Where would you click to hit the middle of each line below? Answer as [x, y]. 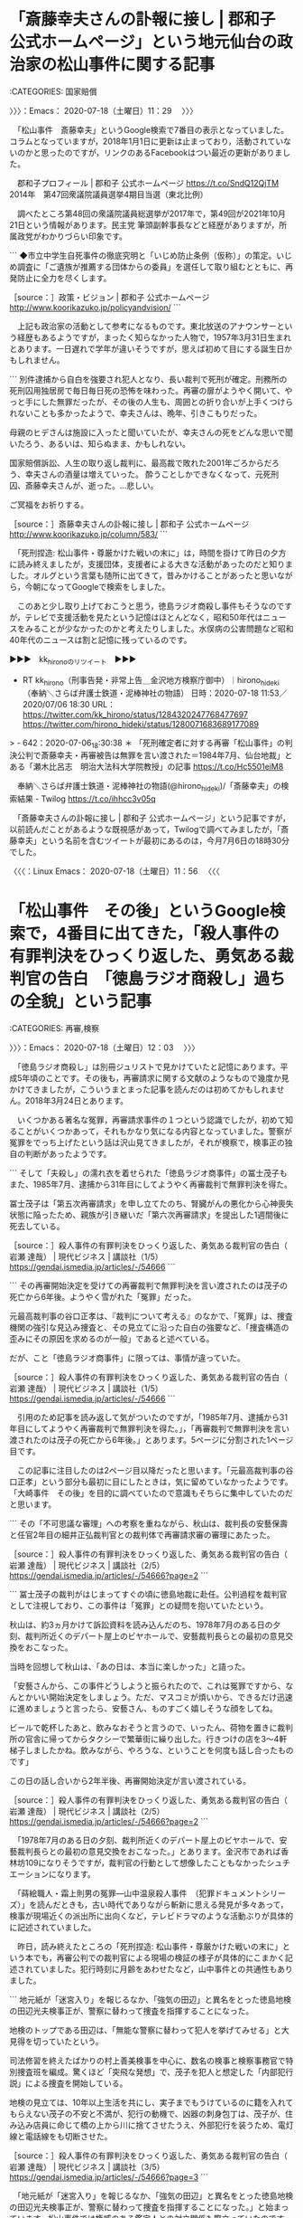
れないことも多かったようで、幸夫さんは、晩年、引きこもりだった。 [136, 412]
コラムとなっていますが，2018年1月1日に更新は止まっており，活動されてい [147, 141]
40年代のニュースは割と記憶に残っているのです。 [101, 640]
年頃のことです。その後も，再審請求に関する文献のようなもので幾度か [151, 1078]
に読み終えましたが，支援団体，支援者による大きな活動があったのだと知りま [151, 564]
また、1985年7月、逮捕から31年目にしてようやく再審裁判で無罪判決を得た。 [151, 1185]
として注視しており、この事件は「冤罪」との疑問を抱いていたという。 [139, 1606]
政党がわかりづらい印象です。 [72, 236]
